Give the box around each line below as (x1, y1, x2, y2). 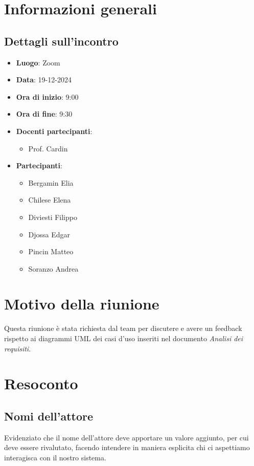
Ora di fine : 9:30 (16, 108, 73, 119)
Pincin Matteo (28, 246, 74, 257)
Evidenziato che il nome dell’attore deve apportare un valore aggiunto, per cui (4, 432, 249, 442)
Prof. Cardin (28, 143, 68, 153)
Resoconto (4, 373, 78, 394)
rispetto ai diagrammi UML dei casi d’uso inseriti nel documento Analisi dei (4, 333, 243, 344)
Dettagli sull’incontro (4, 33, 119, 49)
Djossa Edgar (28, 229, 71, 239)
